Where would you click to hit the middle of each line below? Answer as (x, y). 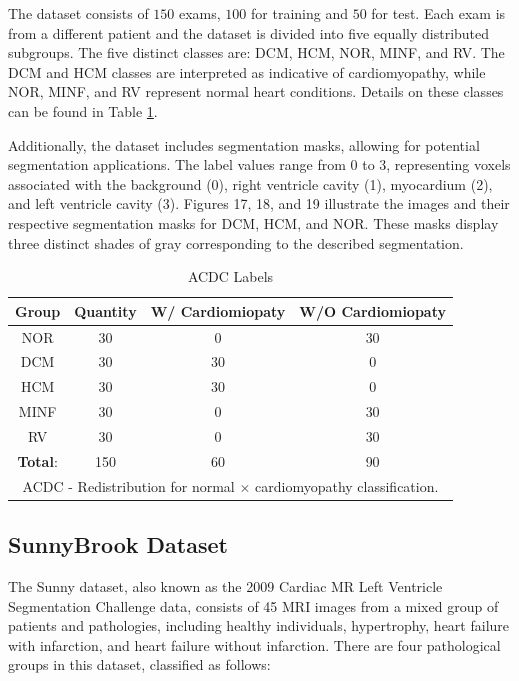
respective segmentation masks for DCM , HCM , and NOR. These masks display (253, 222)
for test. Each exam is (438, 13)
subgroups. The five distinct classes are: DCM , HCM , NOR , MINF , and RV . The (256, 52)
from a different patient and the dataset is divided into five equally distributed (249, 32)
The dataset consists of (78, 13)
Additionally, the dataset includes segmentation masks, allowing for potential (244, 144)
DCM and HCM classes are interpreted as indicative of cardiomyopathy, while (247, 71)
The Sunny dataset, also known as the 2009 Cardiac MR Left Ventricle (225, 585)
